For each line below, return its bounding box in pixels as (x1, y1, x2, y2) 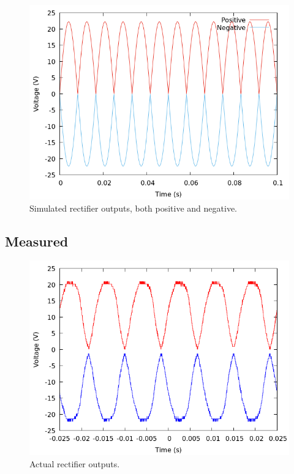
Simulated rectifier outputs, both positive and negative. (29, 201, 237, 214)
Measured (5, 231, 69, 250)
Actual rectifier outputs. (29, 457, 120, 470)
